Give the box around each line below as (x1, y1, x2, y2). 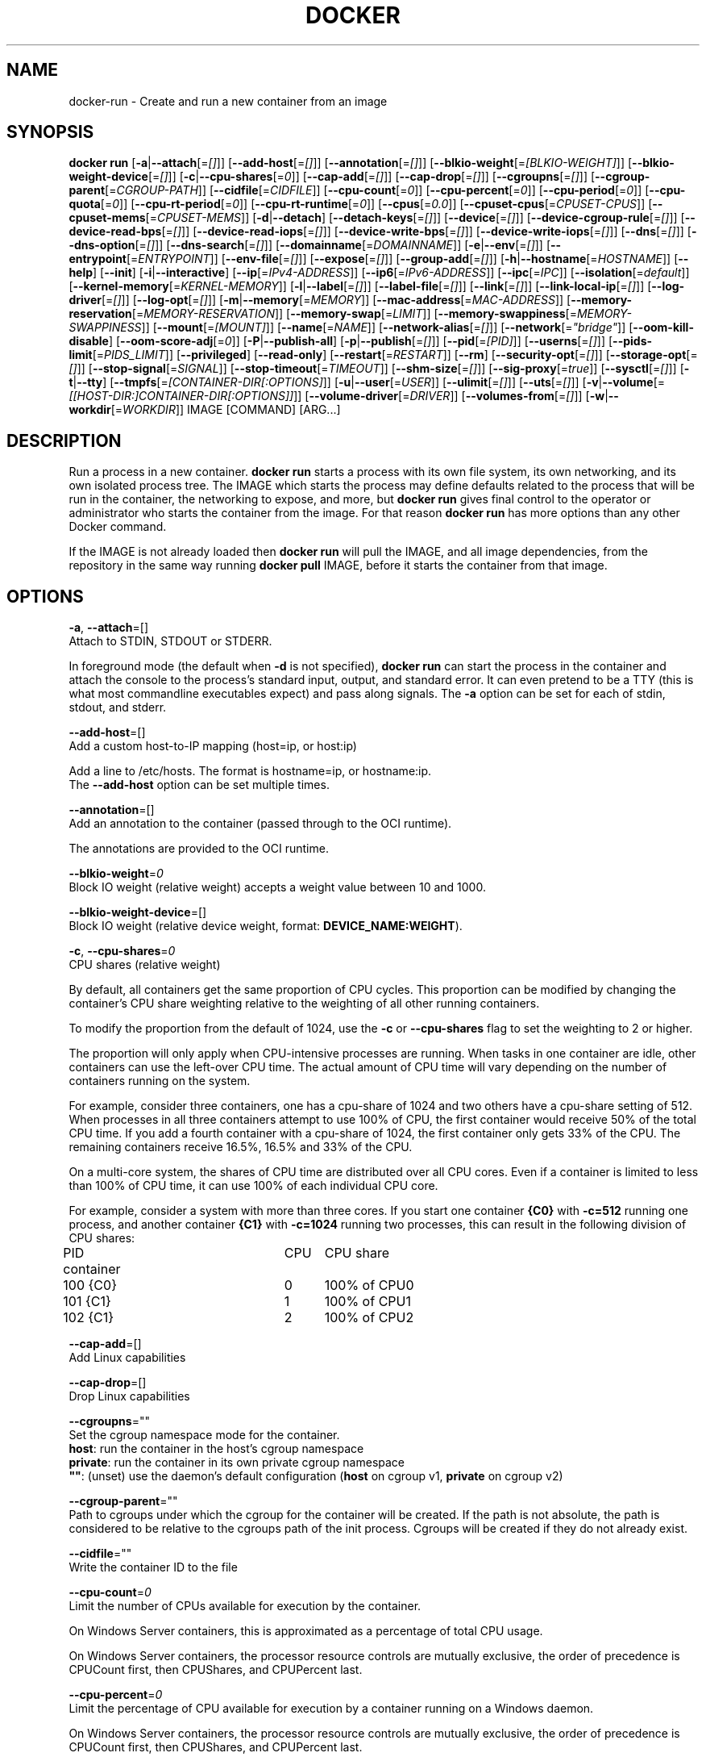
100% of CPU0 (324, 1277, 414, 1294)
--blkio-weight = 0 (69, 866, 164, 881)
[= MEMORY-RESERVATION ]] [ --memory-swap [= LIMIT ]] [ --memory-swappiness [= (131, 307, 577, 321)
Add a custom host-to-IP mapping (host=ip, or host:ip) (69, 739, 357, 753)
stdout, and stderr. (69, 700, 167, 715)
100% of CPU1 (324, 1293, 411, 1310)
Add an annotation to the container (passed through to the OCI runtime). (69, 816, 452, 831)
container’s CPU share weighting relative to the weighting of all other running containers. (69, 996, 540, 1011)
